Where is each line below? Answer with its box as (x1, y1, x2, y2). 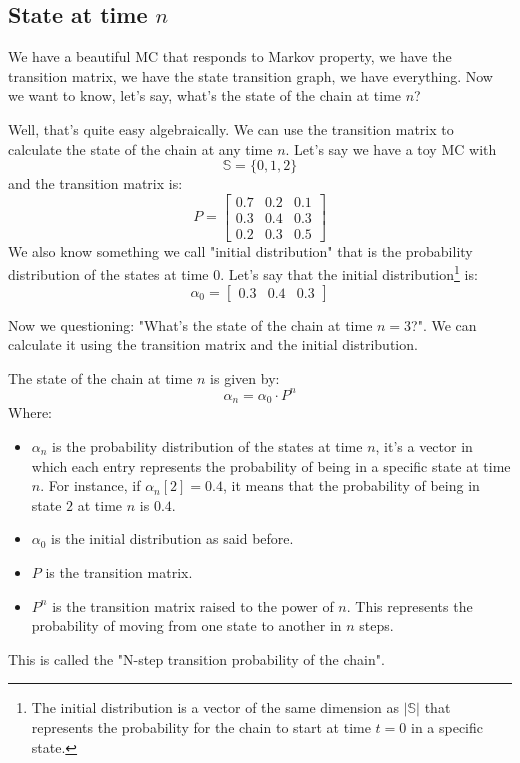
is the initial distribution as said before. (51, 528, 294, 549)
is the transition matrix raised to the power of (52, 595, 334, 616)
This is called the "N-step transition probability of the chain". (8, 648, 385, 669)
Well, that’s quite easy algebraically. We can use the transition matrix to (8, 118, 454, 139)
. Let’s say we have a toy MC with (285, 138, 497, 159)
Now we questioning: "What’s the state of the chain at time (8, 314, 373, 335)
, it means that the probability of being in (223, 475, 480, 496)
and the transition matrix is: (8, 173, 183, 194)
